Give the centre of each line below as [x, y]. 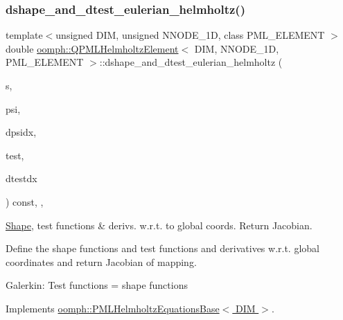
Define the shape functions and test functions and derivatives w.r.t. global [162, 248]
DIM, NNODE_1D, [237, 48]
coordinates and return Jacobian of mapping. [101, 261]
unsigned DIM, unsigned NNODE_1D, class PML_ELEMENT [190, 35]
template [24, 35]
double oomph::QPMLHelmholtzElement [92, 48]
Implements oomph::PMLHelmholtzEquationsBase [113, 308]
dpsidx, [21, 132]
